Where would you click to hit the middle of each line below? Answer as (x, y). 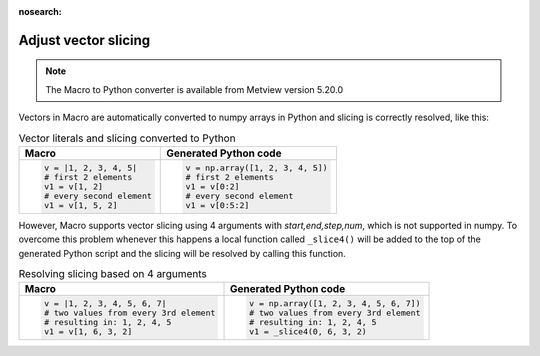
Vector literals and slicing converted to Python (127, 138)
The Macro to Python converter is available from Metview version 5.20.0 (194, 89)
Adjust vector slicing (84, 40)
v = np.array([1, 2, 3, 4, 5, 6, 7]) (334, 303)
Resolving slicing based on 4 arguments (112, 274)
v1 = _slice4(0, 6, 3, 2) (307, 331)
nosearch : (40, 11)
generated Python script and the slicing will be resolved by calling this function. (182, 253)
